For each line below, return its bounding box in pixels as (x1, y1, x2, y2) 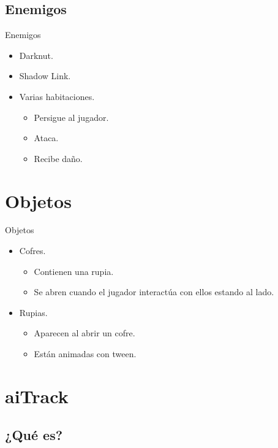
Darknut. (19, 48, 53, 61)
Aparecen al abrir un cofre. (34, 326, 135, 339)
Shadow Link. (19, 69, 71, 82)
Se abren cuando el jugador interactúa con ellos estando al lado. (34, 285, 274, 298)
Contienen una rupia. (34, 265, 114, 277)
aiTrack (5, 383, 69, 408)
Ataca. (34, 131, 59, 144)
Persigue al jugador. (34, 110, 109, 123)
